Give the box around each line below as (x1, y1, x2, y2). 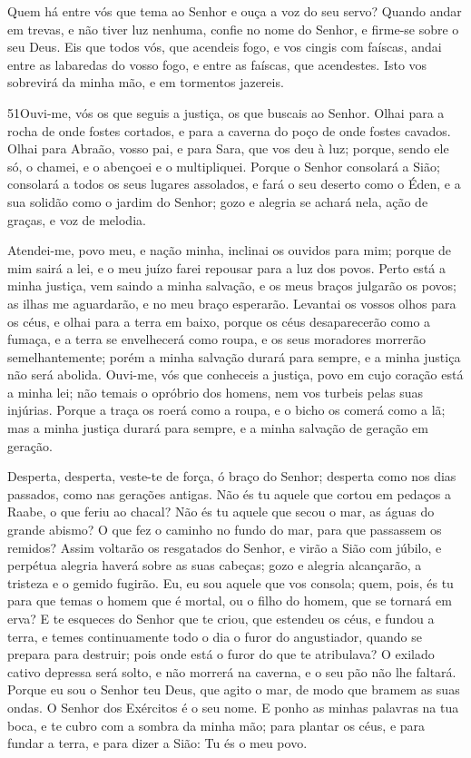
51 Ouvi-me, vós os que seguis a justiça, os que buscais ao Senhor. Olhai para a (7, 103, 445, 122)
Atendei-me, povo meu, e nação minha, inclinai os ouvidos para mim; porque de (7, 241, 452, 260)
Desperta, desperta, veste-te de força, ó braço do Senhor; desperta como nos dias (7, 467, 456, 486)
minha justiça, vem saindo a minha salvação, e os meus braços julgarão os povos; (7, 276, 456, 295)
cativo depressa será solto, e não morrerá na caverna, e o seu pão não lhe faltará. (7, 662, 456, 681)
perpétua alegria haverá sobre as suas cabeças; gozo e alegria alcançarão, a (7, 556, 422, 575)
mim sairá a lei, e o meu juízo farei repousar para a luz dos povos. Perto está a (7, 258, 446, 277)
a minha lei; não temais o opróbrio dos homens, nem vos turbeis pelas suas (7, 382, 424, 401)
